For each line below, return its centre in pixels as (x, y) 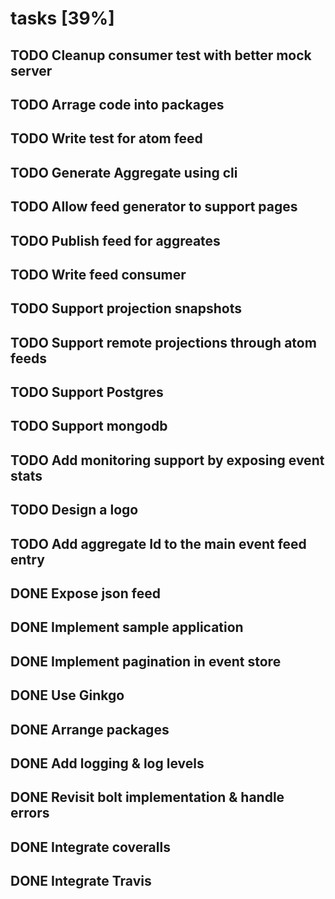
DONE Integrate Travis (81, 881)
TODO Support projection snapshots (126, 308)
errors (30, 813)
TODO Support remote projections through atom (163, 342)
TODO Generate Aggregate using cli (124, 172)
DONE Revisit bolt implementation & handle (147, 797)
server (31, 70)
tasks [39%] (62, 18)
